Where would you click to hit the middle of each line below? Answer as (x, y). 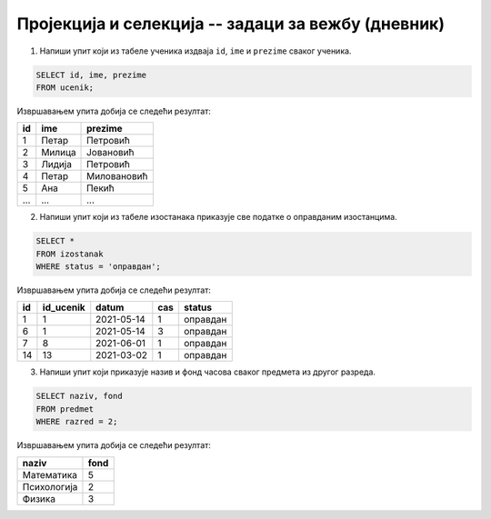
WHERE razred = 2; (77, 422)
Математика (50, 474)
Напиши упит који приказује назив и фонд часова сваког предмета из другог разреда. (208, 372)
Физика (39, 498)
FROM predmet (65, 409)
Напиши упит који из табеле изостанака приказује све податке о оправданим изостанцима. (218, 217)
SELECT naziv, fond (79, 396)
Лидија (57, 165)
